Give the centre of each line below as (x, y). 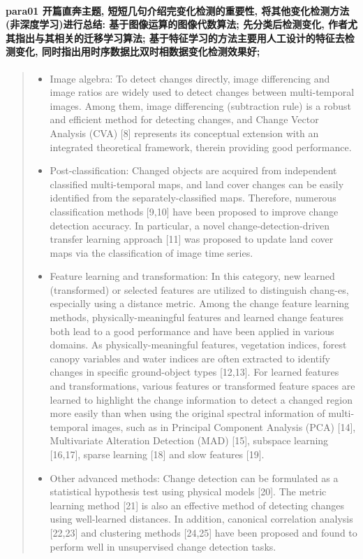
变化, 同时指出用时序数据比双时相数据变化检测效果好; (138, 51)
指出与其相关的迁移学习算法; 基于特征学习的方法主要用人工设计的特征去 (180, 37)
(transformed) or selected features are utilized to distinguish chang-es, (199, 289)
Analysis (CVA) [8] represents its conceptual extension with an (184, 133)
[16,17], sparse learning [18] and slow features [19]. (157, 454)
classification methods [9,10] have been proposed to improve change (194, 211)
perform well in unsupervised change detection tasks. (163, 546)
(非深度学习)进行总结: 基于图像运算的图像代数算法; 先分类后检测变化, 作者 (177, 24)
